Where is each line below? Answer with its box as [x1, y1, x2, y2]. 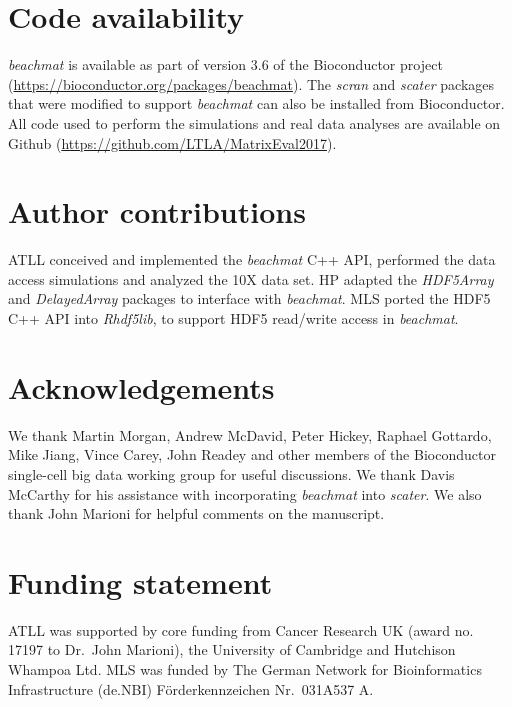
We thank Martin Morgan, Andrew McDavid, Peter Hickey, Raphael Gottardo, [8, 424, 492, 445]
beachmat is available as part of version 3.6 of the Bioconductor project [8, 54, 443, 75]
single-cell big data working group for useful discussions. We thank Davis [8, 463, 455, 484]
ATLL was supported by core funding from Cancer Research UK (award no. [8, 619, 474, 640]
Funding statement [8, 561, 273, 602]
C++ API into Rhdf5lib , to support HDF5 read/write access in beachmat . [8, 308, 459, 328]
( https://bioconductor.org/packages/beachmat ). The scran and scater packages [8, 73, 495, 94]
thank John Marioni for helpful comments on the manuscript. [8, 503, 385, 524]
